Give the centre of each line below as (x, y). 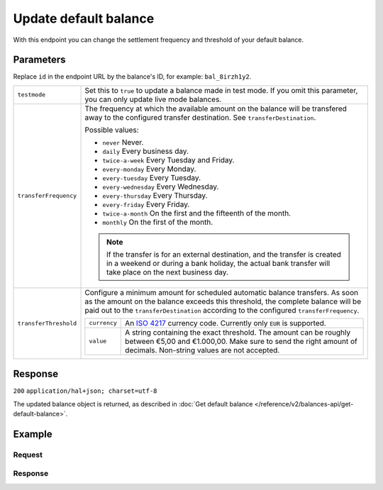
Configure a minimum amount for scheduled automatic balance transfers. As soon (221, 292)
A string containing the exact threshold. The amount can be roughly (238, 332)
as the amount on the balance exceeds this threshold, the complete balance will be (223, 301)
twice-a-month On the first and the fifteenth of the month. (196, 213)
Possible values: (112, 130)
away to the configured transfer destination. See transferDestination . (200, 117)
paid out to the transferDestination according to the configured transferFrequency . (222, 310)
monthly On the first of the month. (158, 222)
